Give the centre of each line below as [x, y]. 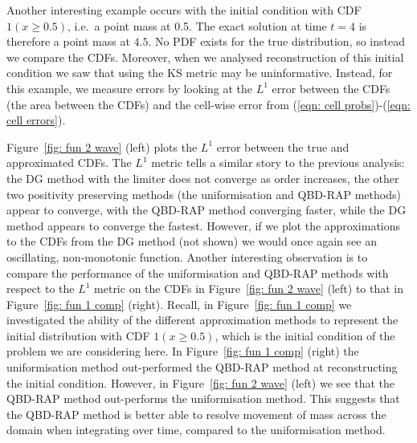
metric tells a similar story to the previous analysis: [278, 163]
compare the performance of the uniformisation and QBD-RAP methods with [198, 272]
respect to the [41, 289]
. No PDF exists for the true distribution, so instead [277, 41]
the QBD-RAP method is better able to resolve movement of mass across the [196, 414]
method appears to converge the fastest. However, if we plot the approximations [204, 225]
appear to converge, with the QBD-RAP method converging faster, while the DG [206, 210]
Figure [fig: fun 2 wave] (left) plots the [102, 146]
